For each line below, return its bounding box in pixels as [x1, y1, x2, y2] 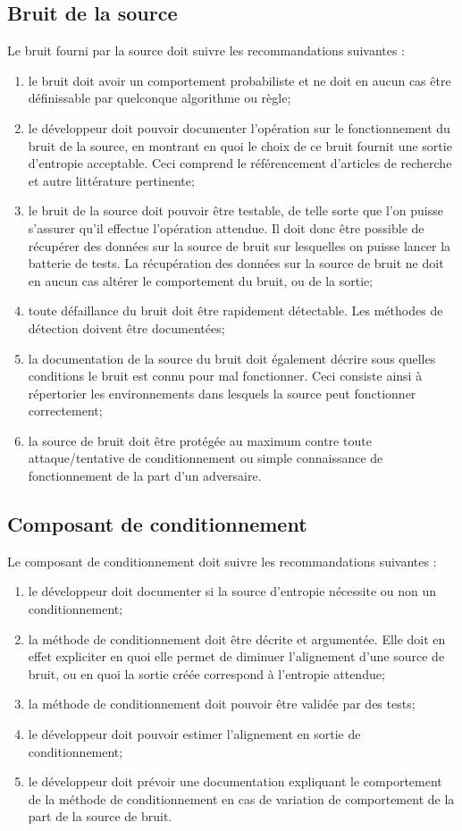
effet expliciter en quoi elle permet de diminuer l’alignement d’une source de [28, 647, 445, 666]
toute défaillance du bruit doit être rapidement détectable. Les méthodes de [28, 301, 443, 320]
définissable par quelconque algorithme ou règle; [28, 88, 291, 107]
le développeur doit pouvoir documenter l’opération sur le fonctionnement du [28, 118, 450, 137]
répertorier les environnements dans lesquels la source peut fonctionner [28, 383, 416, 402]
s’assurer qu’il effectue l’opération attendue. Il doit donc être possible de [28, 218, 424, 237]
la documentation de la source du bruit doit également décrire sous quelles [28, 348, 436, 367]
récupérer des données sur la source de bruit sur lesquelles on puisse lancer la [28, 236, 451, 255]
